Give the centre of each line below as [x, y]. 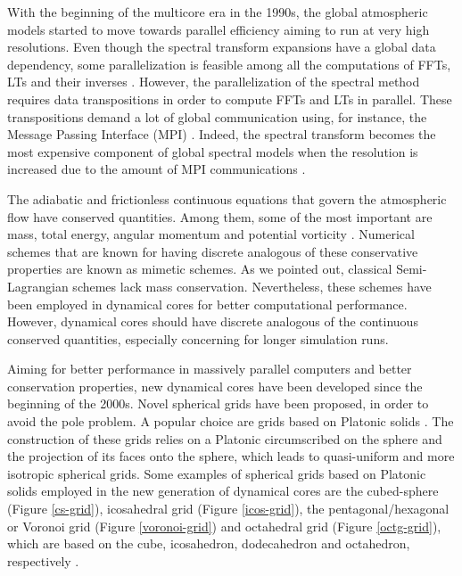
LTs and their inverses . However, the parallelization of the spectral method [214, 82]
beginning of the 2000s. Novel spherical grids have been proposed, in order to [218, 403]
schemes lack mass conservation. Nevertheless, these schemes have [252, 286]
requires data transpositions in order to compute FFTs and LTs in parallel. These [230, 99]
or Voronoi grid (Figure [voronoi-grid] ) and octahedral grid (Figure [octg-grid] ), [224, 526]
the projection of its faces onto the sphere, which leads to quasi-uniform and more [231, 456]
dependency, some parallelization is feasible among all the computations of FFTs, [229, 64]
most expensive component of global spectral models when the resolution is [213, 151]
